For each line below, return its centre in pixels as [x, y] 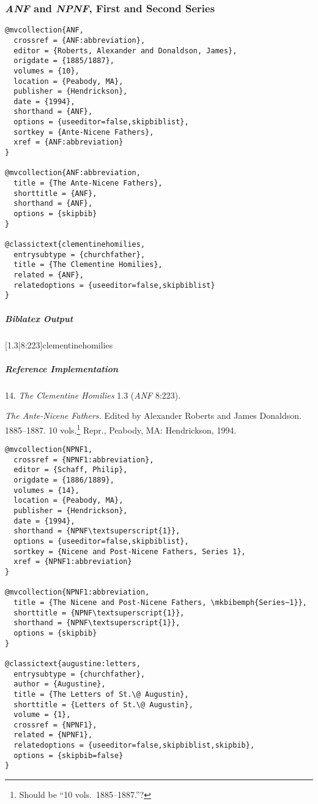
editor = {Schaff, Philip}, [71, 470]
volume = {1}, [42, 715]
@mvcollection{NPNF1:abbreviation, [77, 592]
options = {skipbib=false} [68, 755]
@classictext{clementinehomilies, [75, 244]
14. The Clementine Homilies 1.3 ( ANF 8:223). [93, 395]
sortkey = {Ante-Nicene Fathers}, [84, 132]
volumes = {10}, [46, 71]
